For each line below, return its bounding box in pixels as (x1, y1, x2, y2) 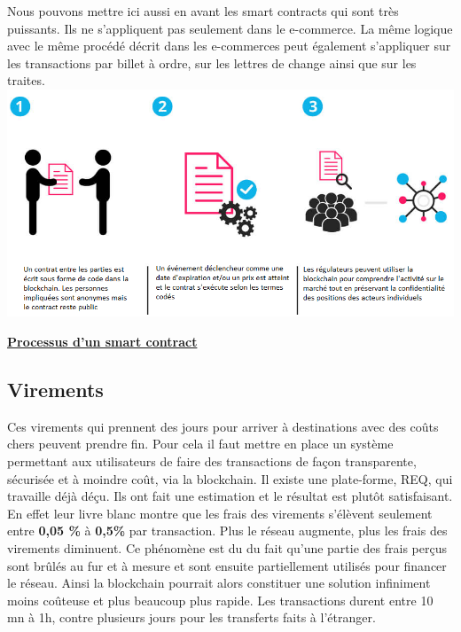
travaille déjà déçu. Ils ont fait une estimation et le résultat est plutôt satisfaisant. (7, 487, 453, 505)
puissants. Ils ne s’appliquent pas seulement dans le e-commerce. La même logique (7, 19, 453, 37)
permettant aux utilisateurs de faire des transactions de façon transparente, (7, 452, 417, 471)
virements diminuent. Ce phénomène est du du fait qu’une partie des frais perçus (7, 539, 447, 557)
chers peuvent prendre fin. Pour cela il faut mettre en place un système (7, 434, 394, 453)
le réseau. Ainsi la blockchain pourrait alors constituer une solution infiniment (7, 573, 431, 592)
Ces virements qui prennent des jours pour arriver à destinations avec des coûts (7, 417, 439, 435)
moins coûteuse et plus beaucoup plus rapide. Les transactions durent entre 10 (7, 590, 434, 609)
